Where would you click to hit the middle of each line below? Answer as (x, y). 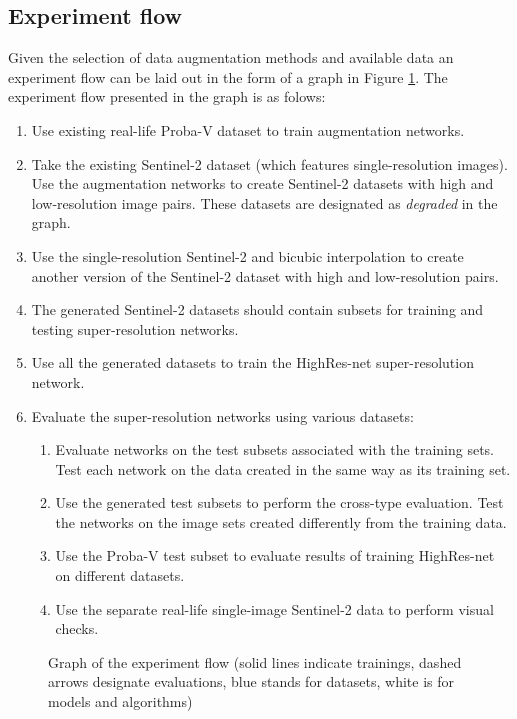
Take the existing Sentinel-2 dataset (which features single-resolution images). (269, 163)
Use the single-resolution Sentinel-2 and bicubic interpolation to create (247, 255)
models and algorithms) (120, 701)
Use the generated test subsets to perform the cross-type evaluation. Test (279, 502)
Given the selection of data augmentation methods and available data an (231, 57)
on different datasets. (120, 575)
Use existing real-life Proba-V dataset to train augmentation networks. (248, 129)
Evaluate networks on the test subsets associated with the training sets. (275, 449)
